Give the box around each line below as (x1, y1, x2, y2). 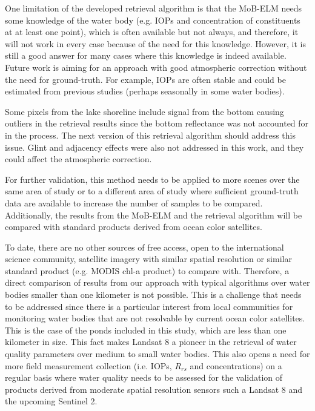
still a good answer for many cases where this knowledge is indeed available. (5, 49, 287, 62)
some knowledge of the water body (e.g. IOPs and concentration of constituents (5, 13, 300, 26)
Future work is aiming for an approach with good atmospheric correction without (5, 61, 307, 73)
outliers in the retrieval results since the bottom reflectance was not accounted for (5, 117, 309, 130)
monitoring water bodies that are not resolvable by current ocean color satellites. (5, 312, 305, 324)
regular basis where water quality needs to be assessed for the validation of (5, 371, 283, 384)
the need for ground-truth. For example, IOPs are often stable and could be (5, 73, 286, 85)
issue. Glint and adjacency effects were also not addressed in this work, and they (5, 140, 304, 153)
